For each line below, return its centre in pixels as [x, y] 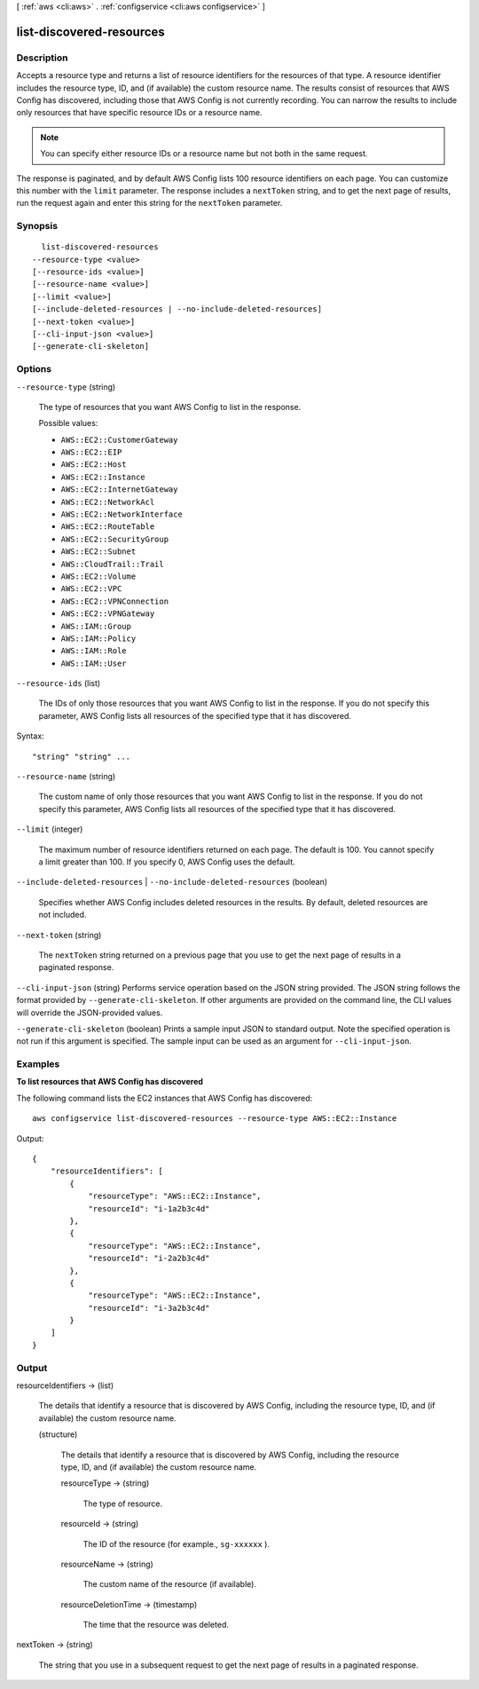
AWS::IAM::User [94, 663]
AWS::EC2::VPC [91, 589]
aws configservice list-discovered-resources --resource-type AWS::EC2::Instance [215, 1119]
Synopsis [37, 226]
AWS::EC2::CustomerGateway [119, 440]
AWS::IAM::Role [94, 651]
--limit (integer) [50, 829]
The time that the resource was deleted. [156, 1625]
